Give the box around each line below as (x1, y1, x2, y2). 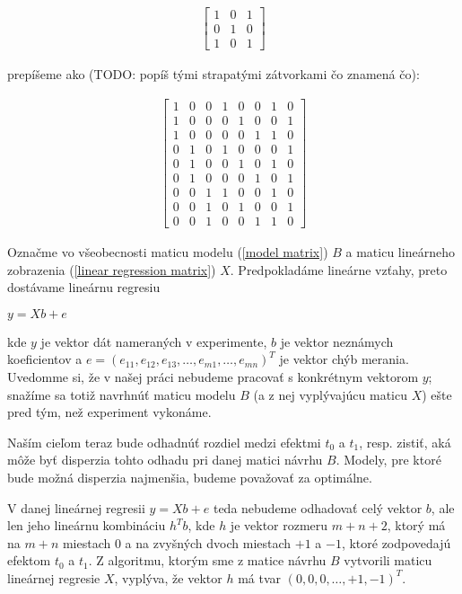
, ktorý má (387, 516, 446, 535)
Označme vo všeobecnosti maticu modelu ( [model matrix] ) (7, 243, 328, 262)
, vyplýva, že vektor (114, 568, 222, 587)
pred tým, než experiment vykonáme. (7, 403, 212, 421)
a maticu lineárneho (345, 243, 455, 262)
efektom (7, 551, 51, 570)
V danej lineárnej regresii (7, 498, 145, 517)
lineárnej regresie (7, 568, 100, 587)
